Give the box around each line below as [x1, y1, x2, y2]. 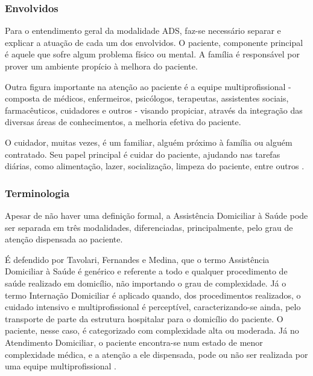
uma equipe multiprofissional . [5, 360, 116, 372]
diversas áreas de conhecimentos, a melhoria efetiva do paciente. [5, 115, 241, 128]
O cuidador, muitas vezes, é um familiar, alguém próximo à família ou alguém [5, 135, 292, 148]
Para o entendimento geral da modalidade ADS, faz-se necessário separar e [5, 24, 281, 37]
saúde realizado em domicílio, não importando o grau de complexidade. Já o [5, 276, 286, 289]
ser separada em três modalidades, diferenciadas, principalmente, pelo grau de [5, 221, 293, 233]
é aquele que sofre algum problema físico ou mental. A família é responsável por [5, 48, 300, 60]
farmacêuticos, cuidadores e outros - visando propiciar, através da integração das [5, 103, 303, 116]
